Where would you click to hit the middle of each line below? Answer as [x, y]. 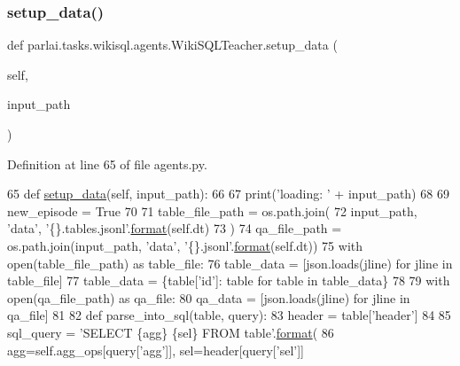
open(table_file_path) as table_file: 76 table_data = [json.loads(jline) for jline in [230, 263]
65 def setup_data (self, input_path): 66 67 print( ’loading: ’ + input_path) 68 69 [228, 194]
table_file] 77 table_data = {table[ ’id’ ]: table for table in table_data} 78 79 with [229, 280]
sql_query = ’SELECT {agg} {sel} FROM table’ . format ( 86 [171, 332]
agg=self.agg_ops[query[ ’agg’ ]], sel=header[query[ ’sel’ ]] [156, 350]
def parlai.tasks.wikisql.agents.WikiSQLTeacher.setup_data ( [172, 45]
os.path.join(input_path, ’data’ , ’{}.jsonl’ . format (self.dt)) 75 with [185, 245]
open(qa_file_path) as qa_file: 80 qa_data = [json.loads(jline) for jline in [209, 297]
